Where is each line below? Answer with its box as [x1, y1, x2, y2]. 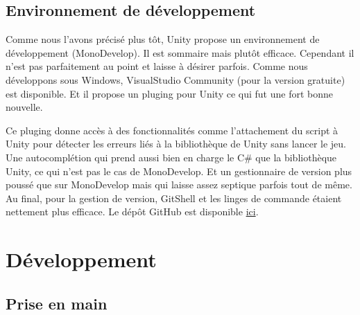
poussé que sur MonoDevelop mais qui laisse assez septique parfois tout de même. [6, 177, 352, 192]
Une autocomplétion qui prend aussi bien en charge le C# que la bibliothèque [6, 150, 337, 164]
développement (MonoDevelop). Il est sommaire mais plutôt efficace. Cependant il [6, 45, 354, 60]
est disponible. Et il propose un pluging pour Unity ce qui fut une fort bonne [6, 86, 333, 100]
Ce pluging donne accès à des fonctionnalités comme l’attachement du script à [6, 123, 338, 137]
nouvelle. [6, 100, 43, 114]
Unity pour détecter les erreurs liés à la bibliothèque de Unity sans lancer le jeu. [6, 136, 346, 151]
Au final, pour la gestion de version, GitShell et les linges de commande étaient [6, 190, 342, 205]
